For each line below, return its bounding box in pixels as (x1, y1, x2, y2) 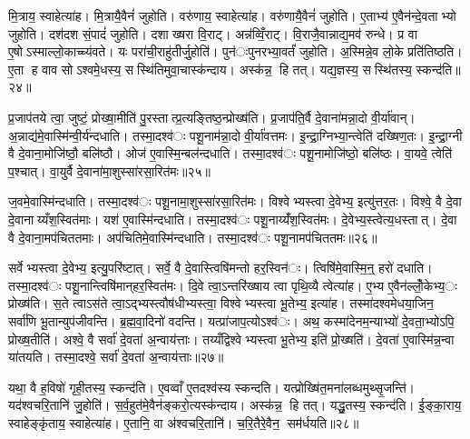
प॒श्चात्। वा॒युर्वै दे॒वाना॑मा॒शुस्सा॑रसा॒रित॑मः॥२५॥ (8, 161, 211, 180)
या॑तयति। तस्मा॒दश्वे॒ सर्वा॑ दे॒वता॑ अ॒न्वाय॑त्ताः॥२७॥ (8, 347, 224, 366)
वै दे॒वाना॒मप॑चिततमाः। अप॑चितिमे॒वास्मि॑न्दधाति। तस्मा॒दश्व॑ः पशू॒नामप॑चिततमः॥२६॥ (8, 227, 377, 246)
